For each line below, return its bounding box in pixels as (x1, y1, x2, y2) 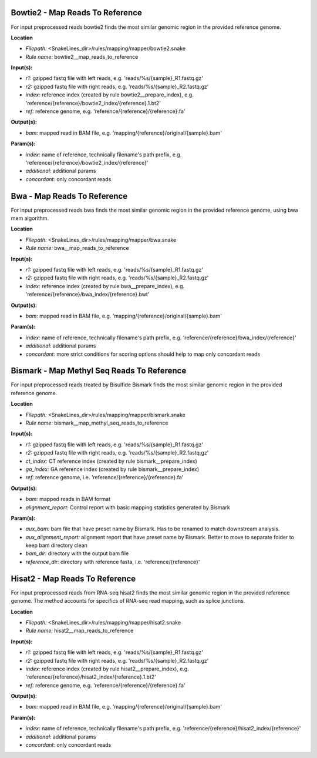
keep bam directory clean (25, 542, 88, 549)
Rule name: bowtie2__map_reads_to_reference (25, 53, 139, 60)
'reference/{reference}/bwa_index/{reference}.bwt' (25, 291, 150, 298)
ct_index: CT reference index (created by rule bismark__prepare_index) (25, 458, 198, 465)
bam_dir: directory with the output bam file (25, 550, 129, 557)
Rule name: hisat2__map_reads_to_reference (25, 627, 134, 635)
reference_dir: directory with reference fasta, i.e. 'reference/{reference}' (25, 558, 200, 565)
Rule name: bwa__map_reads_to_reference (25, 245, 129, 252)
